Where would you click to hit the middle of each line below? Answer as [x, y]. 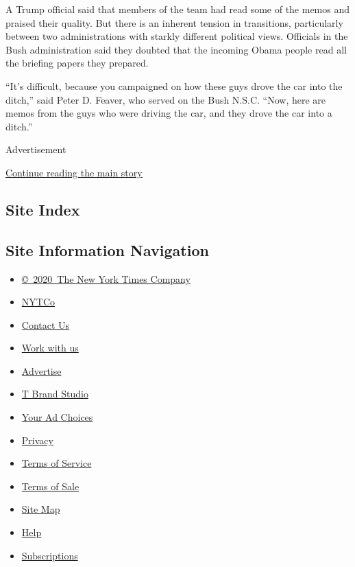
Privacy [37, 440]
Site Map [41, 509]
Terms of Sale [50, 486]
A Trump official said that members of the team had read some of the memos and [178, 9]
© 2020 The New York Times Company [106, 278]
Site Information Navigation [107, 250]
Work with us [50, 348]
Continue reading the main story [74, 172]
